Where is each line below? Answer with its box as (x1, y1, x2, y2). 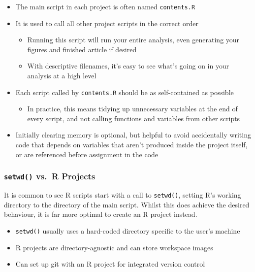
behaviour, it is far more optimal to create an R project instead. (4, 209, 197, 219)
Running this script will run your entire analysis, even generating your (27, 34, 240, 45)
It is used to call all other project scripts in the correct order (15, 18, 198, 28)
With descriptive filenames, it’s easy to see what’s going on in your (27, 61, 229, 71)
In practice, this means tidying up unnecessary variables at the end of (27, 103, 238, 114)
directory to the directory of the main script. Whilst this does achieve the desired (4, 199, 250, 209)
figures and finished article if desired (27, 44, 137, 54)
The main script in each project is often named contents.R (15, 1, 195, 11)
